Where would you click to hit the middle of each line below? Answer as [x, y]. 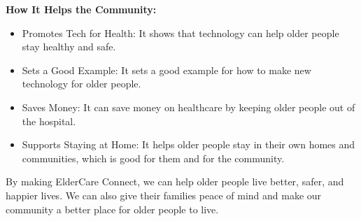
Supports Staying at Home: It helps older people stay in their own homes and [189, 144]
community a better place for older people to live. [112, 209]
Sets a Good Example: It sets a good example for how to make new [167, 70]
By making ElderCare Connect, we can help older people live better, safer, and [175, 181]
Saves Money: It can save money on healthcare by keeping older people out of [189, 107]
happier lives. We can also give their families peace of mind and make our [164, 195]
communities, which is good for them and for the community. [153, 158]
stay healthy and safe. [69, 47]
